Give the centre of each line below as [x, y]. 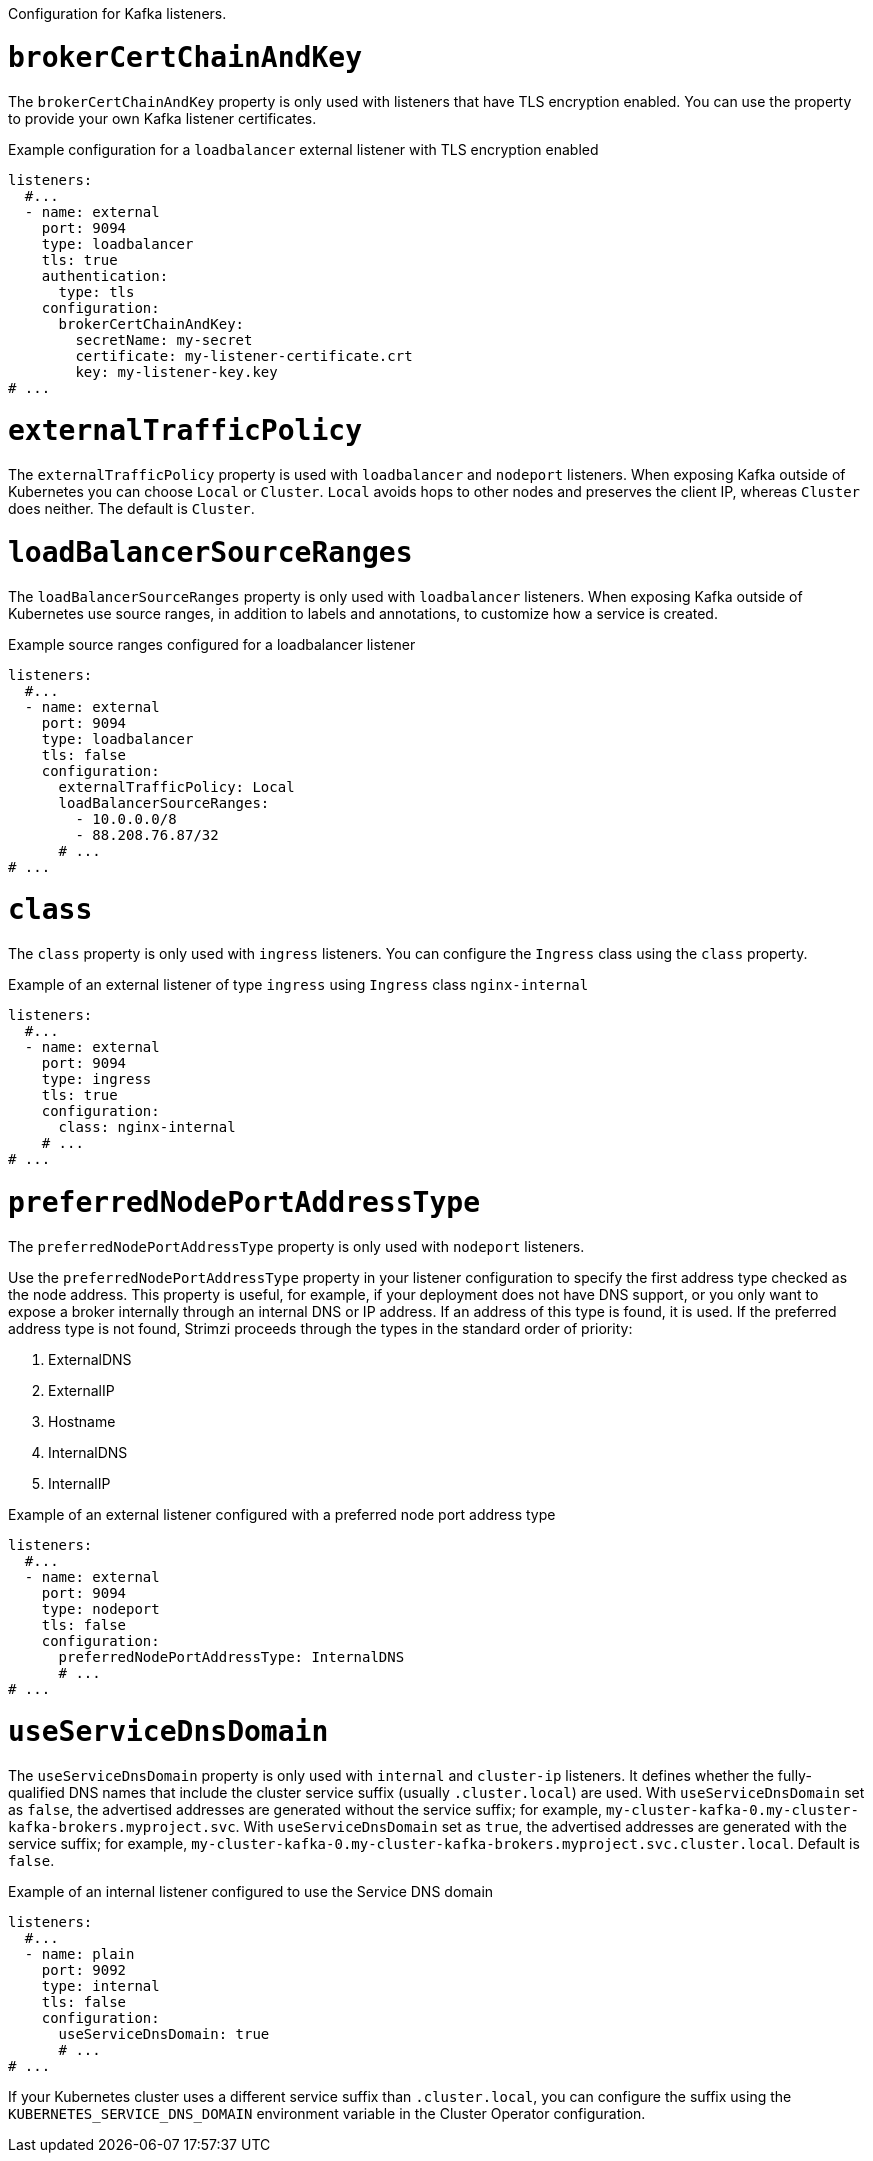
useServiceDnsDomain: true [164, 2034]
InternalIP [79, 1483]
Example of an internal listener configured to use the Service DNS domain [251, 1891]
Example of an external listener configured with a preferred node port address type [282, 1514]
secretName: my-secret [164, 339]
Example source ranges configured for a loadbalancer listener [212, 644]
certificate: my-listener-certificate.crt [244, 355]
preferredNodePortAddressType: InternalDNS [231, 1656]
